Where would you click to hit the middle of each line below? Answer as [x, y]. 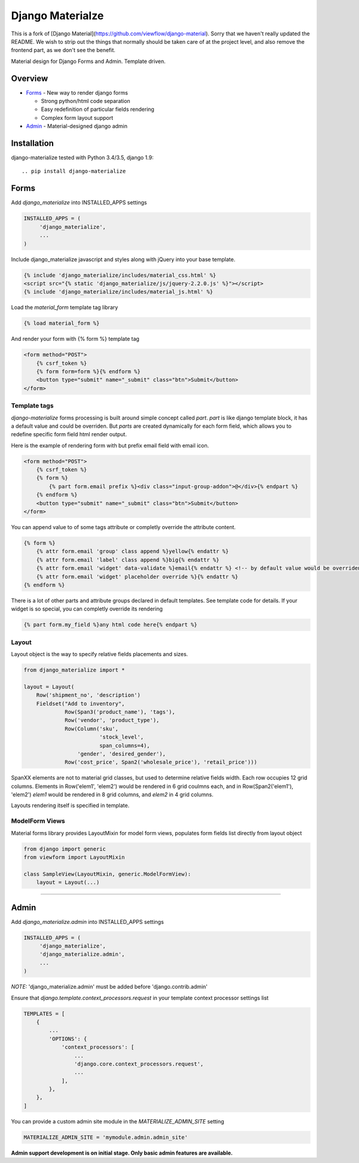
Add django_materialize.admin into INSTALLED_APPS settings [87, 922]
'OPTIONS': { [68, 1039]
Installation [32, 143]
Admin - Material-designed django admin [77, 126]
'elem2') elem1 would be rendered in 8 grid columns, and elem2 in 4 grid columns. [112, 795]
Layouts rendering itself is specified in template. [70, 805]
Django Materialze [57, 16]
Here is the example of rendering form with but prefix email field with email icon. [110, 445]
